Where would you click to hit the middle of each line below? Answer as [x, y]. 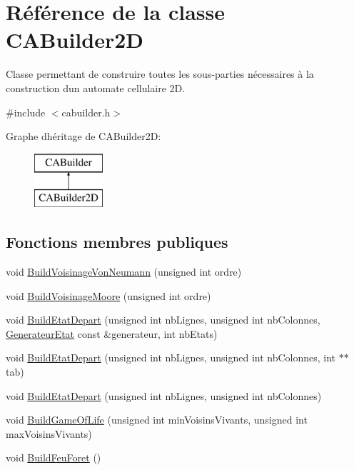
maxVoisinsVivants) [49, 433]
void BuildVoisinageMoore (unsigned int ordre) [108, 295]
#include [26, 112]
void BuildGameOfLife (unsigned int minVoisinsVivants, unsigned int [157, 420]
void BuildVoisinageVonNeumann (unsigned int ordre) [124, 272]
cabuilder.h [86, 112]
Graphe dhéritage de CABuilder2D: [84, 136]
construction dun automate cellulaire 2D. [96, 87]
